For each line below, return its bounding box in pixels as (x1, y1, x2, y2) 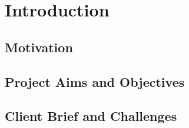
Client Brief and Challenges (5, 107, 177, 125)
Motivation (5, 38, 73, 56)
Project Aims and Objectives (5, 72, 185, 90)
